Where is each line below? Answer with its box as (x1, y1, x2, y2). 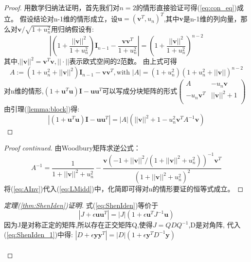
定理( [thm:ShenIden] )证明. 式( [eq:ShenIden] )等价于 (4, 200, 159, 210)
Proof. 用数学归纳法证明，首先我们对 (4, 2, 120, 12)
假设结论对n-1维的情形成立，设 (19, 13, 118, 23)
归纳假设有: (58, 24, 94, 34)
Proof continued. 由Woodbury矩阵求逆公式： (4, 142, 141, 152)
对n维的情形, (4, 85, 44, 95)
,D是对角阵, (188, 220, 225, 230)
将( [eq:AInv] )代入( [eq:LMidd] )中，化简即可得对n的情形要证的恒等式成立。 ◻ (4, 184, 244, 194)
